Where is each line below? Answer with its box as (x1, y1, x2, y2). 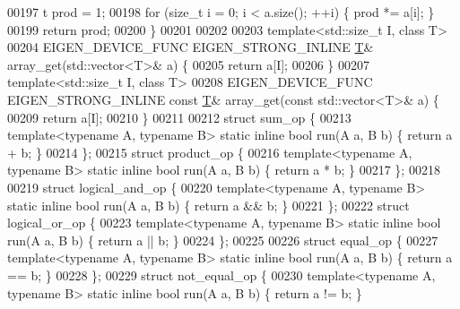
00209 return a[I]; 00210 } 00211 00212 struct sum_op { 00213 (7, 107, 352, 126)
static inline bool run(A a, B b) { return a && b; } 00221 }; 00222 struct (7, 195, 410, 214)
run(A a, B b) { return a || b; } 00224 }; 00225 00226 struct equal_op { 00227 (7, 230, 438, 249)
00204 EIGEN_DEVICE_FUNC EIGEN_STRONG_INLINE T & (7, 38, 374, 56)
